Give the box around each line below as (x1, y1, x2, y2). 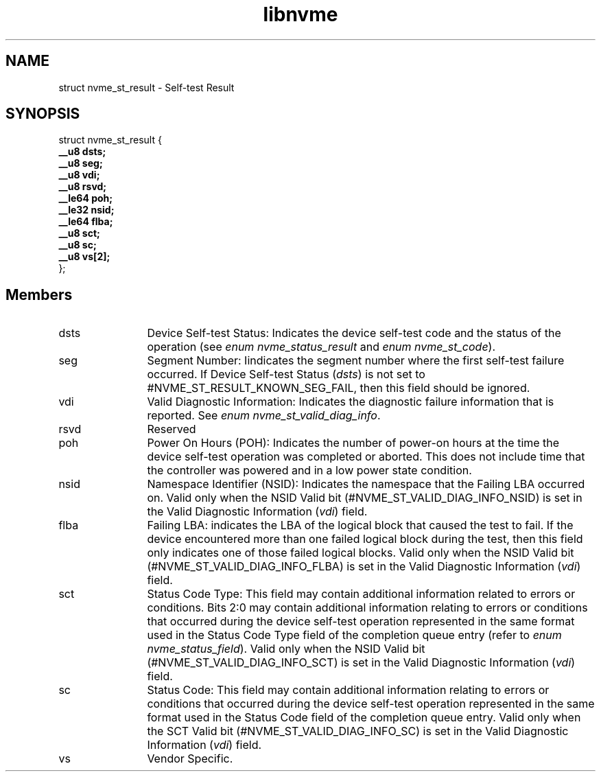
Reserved (147, 422, 196, 437)
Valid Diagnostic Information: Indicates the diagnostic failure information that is (147, 395, 554, 409)
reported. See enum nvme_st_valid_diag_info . (147, 408, 381, 423)
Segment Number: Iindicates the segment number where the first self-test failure (147, 353, 565, 368)
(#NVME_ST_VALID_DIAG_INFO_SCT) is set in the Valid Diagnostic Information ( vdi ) (147, 656, 576, 670)
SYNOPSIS (5, 105, 80, 123)
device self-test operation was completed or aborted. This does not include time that (147, 450, 585, 464)
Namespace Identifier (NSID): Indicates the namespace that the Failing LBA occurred (147, 477, 585, 491)
